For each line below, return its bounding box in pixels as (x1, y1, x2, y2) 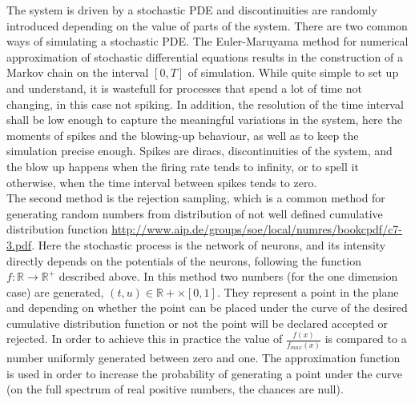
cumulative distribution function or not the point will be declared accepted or (6, 314, 388, 331)
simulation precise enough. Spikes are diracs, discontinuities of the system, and (6, 142, 393, 159)
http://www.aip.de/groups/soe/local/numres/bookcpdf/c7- (111, 221, 403, 237)
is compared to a (324, 330, 407, 347)
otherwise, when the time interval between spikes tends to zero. (6, 174, 317, 190)
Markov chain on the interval (6, 64, 149, 81)
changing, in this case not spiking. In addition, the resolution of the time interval (6, 95, 404, 112)
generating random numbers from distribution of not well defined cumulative (6, 205, 383, 221)
